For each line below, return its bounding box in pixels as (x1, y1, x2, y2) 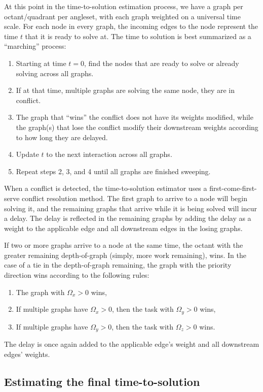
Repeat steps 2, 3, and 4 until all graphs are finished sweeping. (16, 166, 211, 176)
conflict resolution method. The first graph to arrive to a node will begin (22, 192, 247, 203)
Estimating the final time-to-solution (4, 373, 200, 389)
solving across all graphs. (16, 68, 94, 78)
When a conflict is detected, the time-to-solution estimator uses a (4, 183, 207, 193)
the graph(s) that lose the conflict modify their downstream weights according (16, 121, 258, 132)
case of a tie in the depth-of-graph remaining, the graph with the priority (4, 259, 232, 270)
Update (16, 149, 39, 159)
